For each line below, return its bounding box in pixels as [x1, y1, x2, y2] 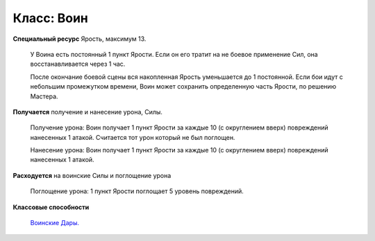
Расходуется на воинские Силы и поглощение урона [12, 171, 172, 179]
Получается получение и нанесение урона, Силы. [12, 107, 163, 116]
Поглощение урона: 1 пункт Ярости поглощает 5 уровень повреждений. [30, 187, 244, 195]
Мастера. [30, 92, 58, 100]
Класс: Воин [12, 10, 88, 26]
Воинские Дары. [30, 219, 80, 227]
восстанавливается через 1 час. [30, 60, 126, 69]
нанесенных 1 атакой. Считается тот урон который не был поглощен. [30, 133, 235, 141]
